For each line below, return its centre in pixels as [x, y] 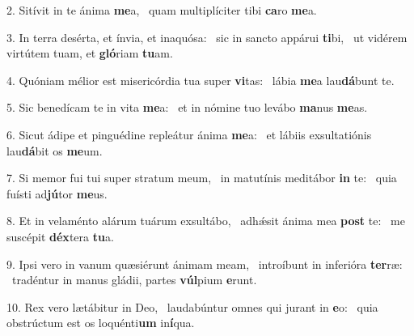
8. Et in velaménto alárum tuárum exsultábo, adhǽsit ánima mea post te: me [206, 221]
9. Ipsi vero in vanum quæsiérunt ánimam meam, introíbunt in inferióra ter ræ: [205, 264]
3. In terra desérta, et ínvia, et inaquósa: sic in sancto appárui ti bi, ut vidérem [207, 37]
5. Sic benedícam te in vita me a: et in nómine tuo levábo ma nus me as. [187, 107]
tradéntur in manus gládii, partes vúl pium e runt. [134, 280]
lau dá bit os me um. [55, 150]
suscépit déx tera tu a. [60, 236]
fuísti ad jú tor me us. [57, 193]
